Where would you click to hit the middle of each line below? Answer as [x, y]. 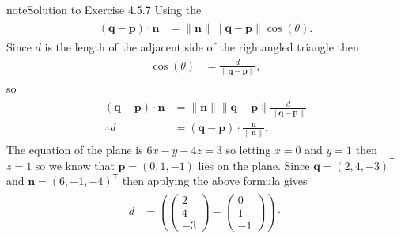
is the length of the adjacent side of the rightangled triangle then [202, 46]
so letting [248, 149]
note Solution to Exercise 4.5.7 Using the [104, 9]
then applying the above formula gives [215, 181]
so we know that [75, 165]
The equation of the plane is [75, 149]
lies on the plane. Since [254, 165]
